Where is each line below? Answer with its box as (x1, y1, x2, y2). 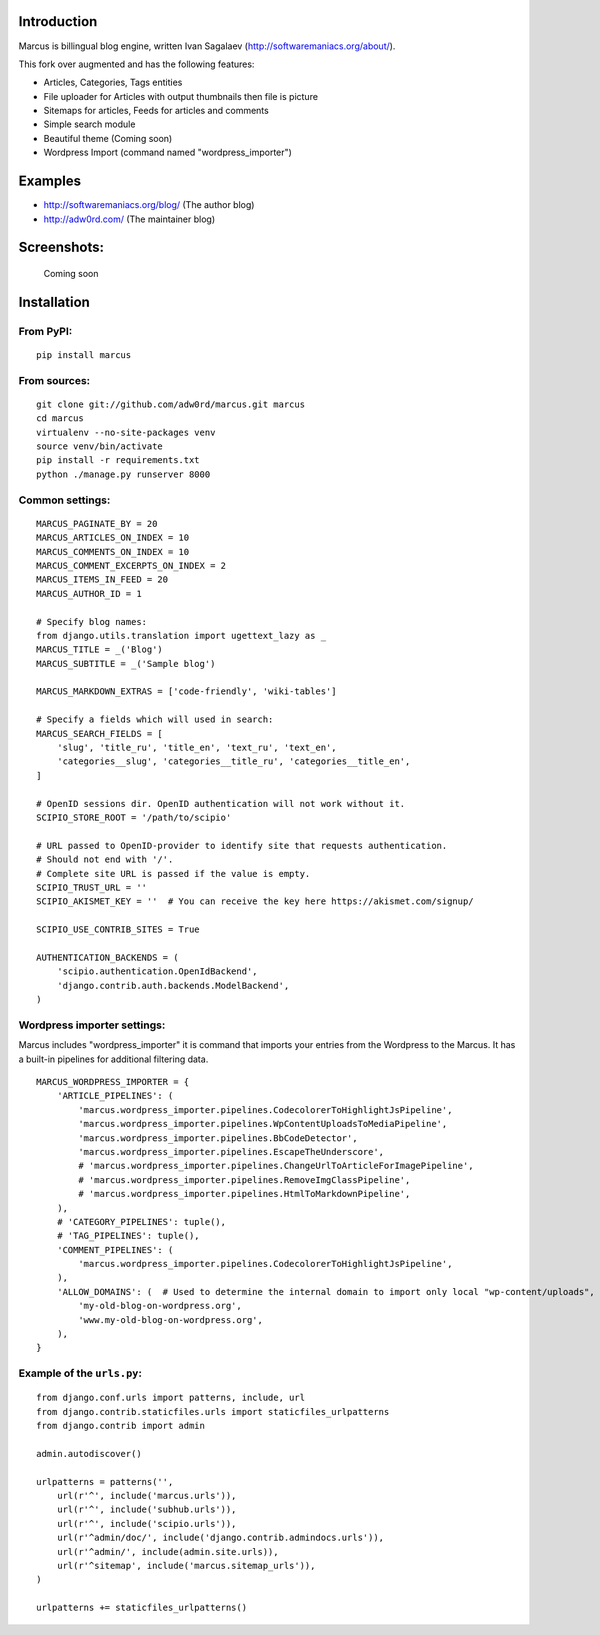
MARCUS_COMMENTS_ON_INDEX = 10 (36, 546, 190, 557)
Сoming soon (43, 267, 99, 279)
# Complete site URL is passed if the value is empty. (36, 868, 311, 879)
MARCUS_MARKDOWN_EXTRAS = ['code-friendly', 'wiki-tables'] (36, 686, 337, 697)
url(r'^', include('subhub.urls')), (56, 1504, 237, 1515)
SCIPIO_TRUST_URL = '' (36, 881, 148, 893)
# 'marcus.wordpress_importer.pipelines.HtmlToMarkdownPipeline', (78, 1188, 411, 1200)
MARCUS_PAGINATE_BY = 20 (36, 518, 158, 529)
